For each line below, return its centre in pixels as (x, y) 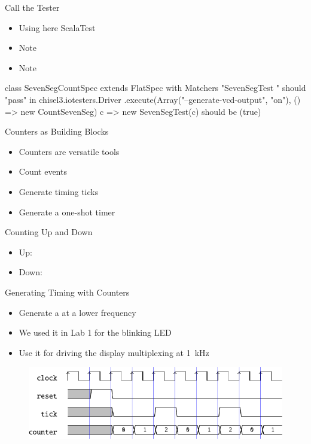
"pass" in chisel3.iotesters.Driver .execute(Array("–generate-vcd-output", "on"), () (153, 99)
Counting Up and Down (49, 232)
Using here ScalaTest (57, 27)
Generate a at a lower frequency (77, 312)
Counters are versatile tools (69, 151)
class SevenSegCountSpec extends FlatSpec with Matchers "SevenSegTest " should (155, 88)
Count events (43, 171)
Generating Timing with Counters (67, 292)
